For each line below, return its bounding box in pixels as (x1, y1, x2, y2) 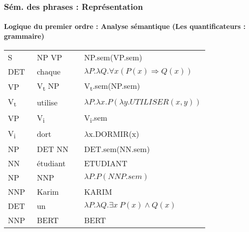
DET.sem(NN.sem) (84, 143, 150, 155)
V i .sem (84, 111, 107, 125)
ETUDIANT (84, 157, 127, 169)
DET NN (36, 143, 68, 155)
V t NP (36, 80, 60, 93)
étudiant (36, 157, 66, 169)
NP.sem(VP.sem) (84, 52, 142, 63)
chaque (36, 66, 61, 77)
